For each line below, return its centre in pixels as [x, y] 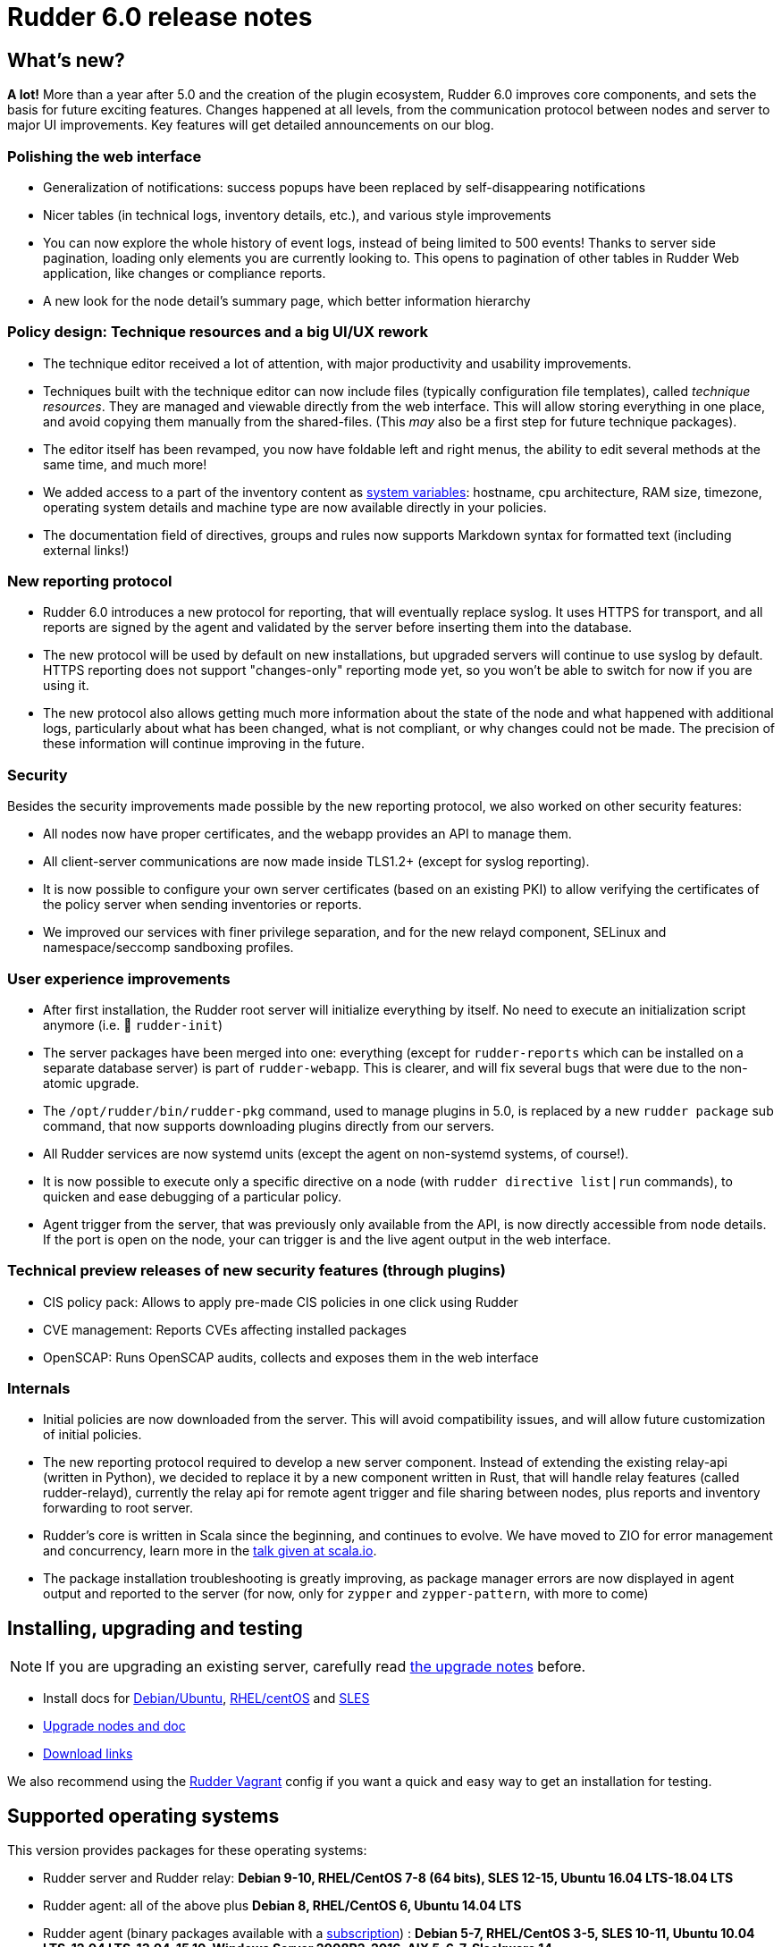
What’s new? [66, 60]
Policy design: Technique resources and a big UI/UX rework [218, 332]
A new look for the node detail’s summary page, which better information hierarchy [287, 300]
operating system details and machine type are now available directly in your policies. [295, 507]
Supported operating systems [143, 1816]
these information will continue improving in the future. [204, 744]
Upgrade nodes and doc [114, 1726]
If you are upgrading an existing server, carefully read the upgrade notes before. [316, 1667]
